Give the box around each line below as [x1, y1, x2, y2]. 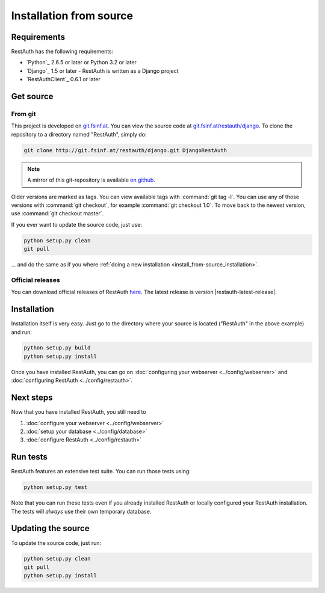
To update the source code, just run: [11, 539, 102, 547]
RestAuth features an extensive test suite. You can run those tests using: [11, 468, 191, 475]
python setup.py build [23, 345, 91, 351]
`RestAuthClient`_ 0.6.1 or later [26, 76, 101, 83]
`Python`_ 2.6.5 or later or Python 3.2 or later [26, 59, 137, 66]
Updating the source [11, 523, 90, 533]
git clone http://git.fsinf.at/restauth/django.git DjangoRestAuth [23, 147, 227, 153]
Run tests [11, 452, 48, 462]
